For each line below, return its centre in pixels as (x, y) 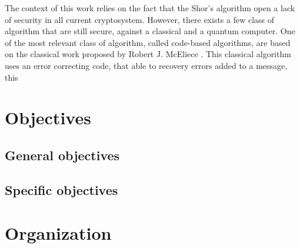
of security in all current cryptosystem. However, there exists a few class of (140, 19)
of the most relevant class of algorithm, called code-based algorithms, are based (148, 42)
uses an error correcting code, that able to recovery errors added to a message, (146, 65)
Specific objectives (61, 189)
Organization (58, 233)
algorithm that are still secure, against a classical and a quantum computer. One (150, 31)
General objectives (62, 155)
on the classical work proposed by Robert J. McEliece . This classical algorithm (148, 54)
